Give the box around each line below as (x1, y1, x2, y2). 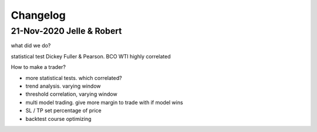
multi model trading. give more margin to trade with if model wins (25, 99, 183, 106)
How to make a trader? (11, 64, 66, 71)
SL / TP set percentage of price (25, 107, 102, 114)
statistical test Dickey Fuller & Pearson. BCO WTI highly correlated (11, 53, 171, 60)
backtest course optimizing (25, 115, 92, 122)
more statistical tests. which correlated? (25, 74, 123, 81)
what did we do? (11, 42, 51, 49)
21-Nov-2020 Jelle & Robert (11, 26, 122, 36)
